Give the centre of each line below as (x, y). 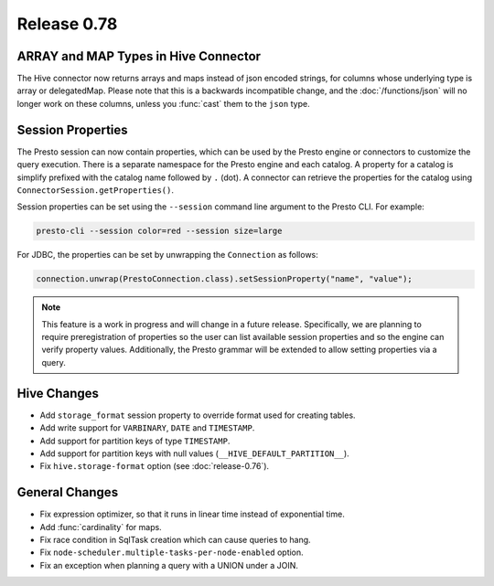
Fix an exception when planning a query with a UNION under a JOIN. (169, 565)
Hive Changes (58, 393)
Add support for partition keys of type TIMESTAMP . (135, 441)
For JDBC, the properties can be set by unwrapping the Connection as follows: (168, 255)
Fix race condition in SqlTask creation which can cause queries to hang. (175, 539)
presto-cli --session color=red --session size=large (159, 231)
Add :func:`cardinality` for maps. (101, 527)
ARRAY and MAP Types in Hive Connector (139, 56)
